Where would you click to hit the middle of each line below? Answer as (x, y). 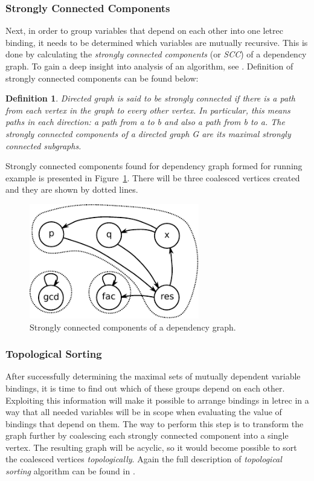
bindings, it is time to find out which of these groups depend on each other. (145, 388)
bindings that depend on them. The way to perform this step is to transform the (155, 423)
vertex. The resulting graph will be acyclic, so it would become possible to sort (151, 447)
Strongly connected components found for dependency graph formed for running (154, 166)
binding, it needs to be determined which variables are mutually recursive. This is (157, 42)
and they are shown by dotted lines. (72, 189)
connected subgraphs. (43, 145)
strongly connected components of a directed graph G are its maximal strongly (148, 133)
